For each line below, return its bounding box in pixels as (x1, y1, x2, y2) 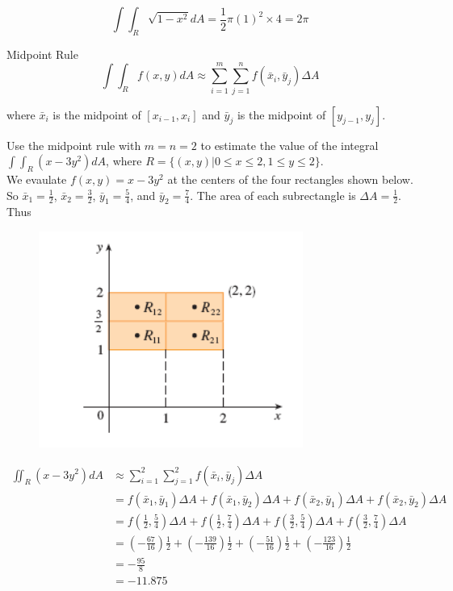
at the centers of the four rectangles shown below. (167, 170, 413, 187)
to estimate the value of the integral (200, 136, 379, 153)
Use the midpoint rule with (6, 136, 141, 153)
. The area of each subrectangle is (190, 186, 356, 203)
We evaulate (6, 170, 67, 187)
